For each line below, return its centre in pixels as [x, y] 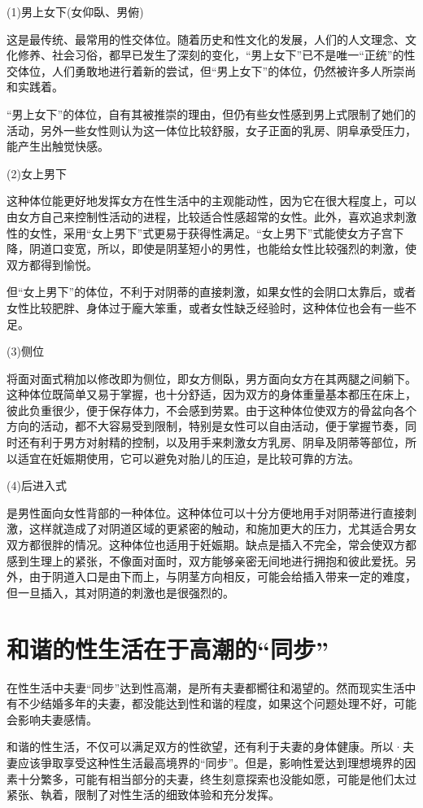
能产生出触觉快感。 [58, 146]
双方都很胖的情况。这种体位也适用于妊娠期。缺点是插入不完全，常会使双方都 [211, 545]
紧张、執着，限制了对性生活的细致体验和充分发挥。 [143, 795]
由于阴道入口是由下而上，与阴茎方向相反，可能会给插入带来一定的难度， [222, 577]
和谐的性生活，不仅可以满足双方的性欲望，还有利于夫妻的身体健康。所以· [205, 747]
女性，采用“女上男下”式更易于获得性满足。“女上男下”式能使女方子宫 [211, 232]
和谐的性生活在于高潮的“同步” [168, 648]
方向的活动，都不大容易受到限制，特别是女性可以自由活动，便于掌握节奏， [206, 426]
